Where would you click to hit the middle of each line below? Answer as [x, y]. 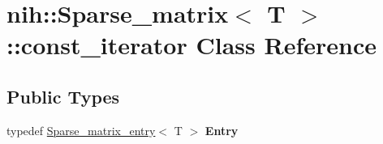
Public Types [63, 96]
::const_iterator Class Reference [191, 45]
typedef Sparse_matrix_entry [81, 130]
